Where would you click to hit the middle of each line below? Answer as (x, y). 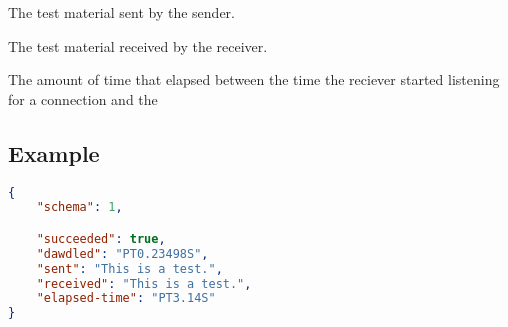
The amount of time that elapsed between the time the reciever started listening (254, 79)
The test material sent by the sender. (121, 12)
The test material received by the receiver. (138, 45)
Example (54, 152)
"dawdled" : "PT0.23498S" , (122, 253)
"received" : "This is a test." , (144, 283)
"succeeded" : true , (101, 238)
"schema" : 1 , (79, 207)
